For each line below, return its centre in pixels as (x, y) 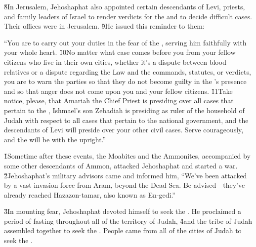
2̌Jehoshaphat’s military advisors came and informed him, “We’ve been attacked (126, 175)
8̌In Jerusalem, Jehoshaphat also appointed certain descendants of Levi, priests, (125, 6)
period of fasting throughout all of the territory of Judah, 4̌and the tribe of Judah (128, 221)
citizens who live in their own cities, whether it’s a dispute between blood (115, 62)
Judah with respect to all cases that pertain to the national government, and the (126, 120)
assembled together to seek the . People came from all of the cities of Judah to (123, 230)
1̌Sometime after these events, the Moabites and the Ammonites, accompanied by (127, 156)
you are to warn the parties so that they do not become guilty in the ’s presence (125, 81)
